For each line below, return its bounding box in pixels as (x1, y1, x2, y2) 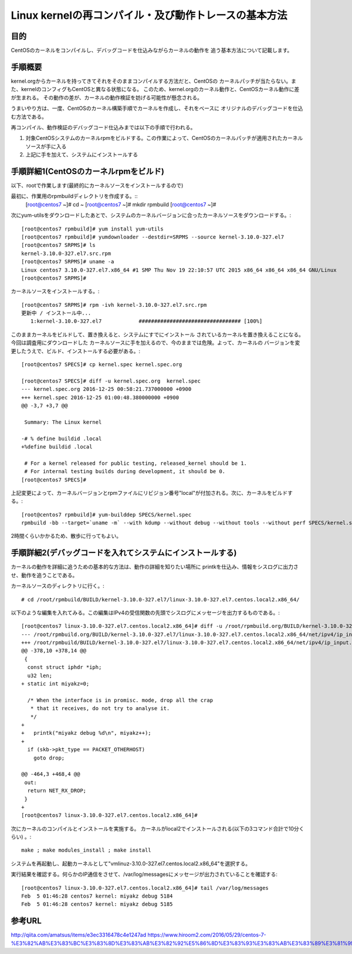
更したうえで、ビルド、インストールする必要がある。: (11, 347, 141, 354)
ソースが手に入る (25, 143, 67, 150)
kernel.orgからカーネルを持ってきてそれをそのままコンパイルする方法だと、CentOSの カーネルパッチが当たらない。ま (11, 77, 296, 85)
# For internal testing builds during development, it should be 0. (24, 468, 226, 475)
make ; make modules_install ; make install (21, 847, 152, 853)
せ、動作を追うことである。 (11, 571, 78, 578)
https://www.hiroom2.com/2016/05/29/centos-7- (147, 932, 266, 939)
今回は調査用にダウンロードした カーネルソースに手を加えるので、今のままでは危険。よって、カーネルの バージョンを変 (11, 339, 300, 346)
